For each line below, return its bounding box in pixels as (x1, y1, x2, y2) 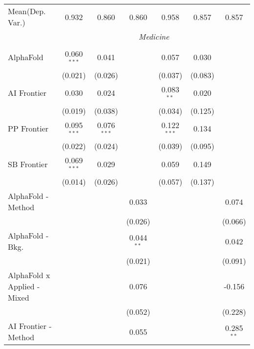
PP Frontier (8, 122, 49, 134)
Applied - (8, 281, 40, 292)
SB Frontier (8, 158, 48, 170)
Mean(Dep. (8, 5, 46, 17)
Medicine (138, 31, 169, 42)
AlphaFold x (8, 269, 50, 281)
